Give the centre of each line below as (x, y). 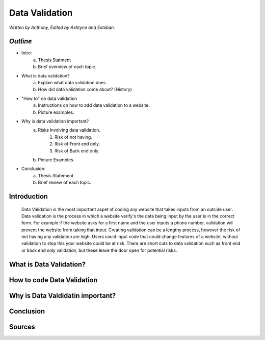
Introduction (28, 196)
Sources (22, 327)
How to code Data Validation (53, 280)
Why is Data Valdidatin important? (63, 296)
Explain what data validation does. (73, 83)
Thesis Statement (56, 175)
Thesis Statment (54, 60)
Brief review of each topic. (65, 182)
